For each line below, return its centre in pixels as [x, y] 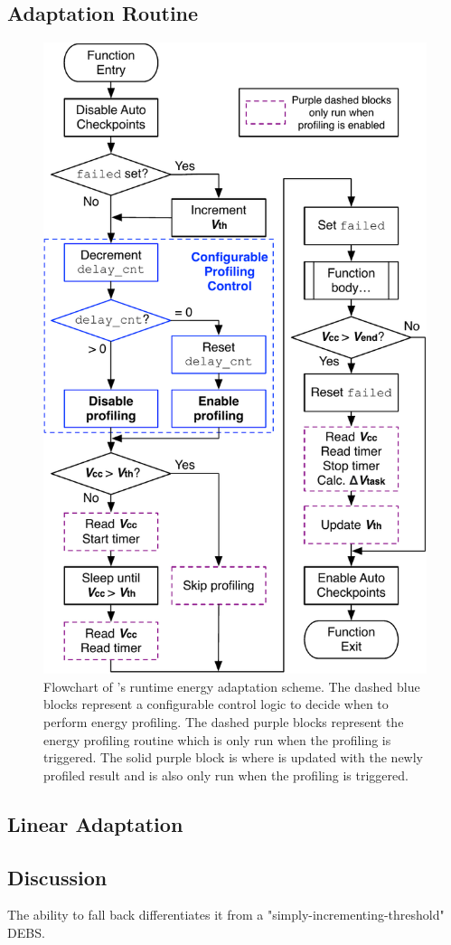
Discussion [57, 877]
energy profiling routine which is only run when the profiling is [217, 739]
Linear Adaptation [95, 823]
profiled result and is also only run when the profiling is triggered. [226, 775]
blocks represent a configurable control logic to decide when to [216, 704]
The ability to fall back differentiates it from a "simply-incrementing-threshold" [226, 915]
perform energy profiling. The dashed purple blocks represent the [224, 722]
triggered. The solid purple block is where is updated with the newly [234, 757]
